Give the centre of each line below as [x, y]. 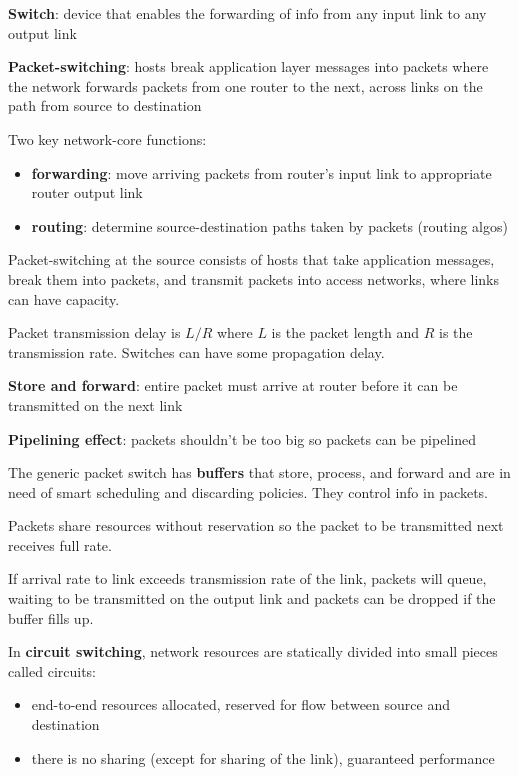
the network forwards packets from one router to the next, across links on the [245, 85]
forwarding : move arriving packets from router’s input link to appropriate [261, 172]
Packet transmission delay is [94, 332]
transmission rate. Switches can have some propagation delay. [196, 351]
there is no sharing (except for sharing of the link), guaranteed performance [263, 757]
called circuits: [52, 670]
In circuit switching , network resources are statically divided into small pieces [253, 651]
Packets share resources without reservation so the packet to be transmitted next [256, 525]
